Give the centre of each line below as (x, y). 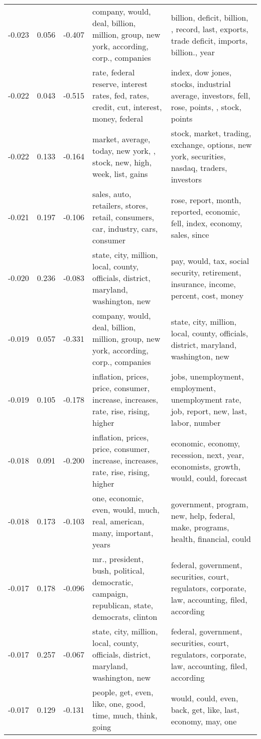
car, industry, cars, (125, 228)
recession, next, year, (208, 454)
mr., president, (118, 559)
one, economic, (118, 498)
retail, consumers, (123, 217)
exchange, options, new (211, 145)
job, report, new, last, (209, 411)
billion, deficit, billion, (210, 17)
